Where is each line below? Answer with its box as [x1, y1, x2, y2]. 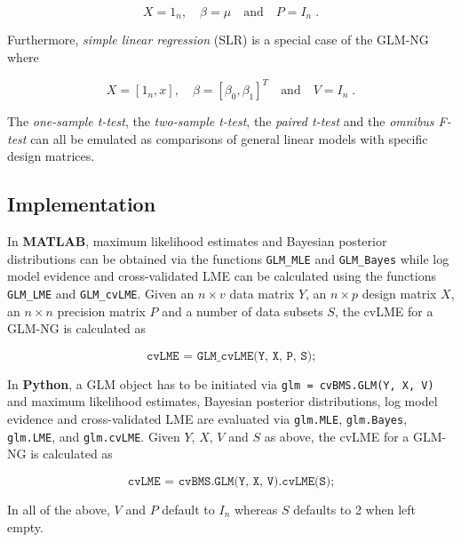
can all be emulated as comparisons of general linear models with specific [30, 129, 428, 147]
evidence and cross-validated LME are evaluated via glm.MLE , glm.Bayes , [7, 410, 408, 428]
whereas [234, 499, 278, 518]
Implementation [7, 190, 156, 218]
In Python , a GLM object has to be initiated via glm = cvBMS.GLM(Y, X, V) [7, 374, 434, 393]
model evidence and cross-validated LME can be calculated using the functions [7, 267, 436, 285]
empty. [7, 517, 44, 536]
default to [162, 499, 215, 518]
